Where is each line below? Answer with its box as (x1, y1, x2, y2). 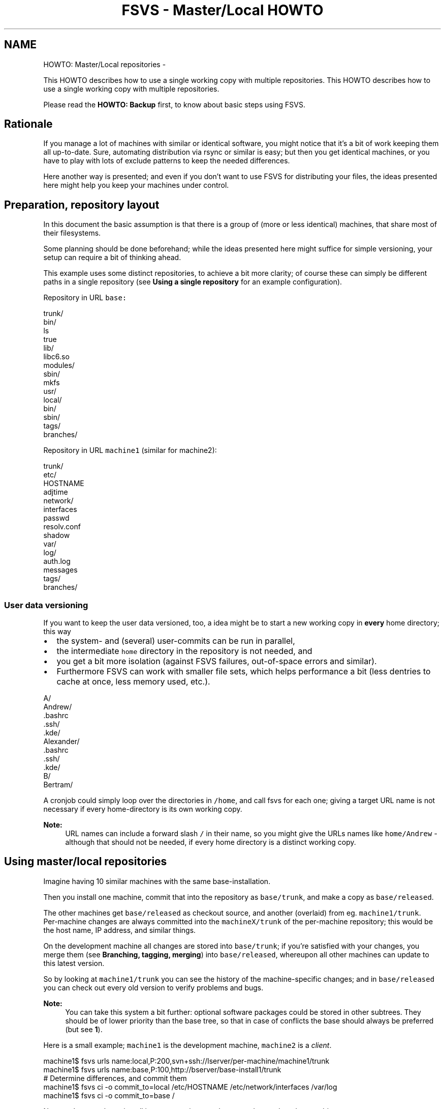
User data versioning (4, 600, 88, 610)
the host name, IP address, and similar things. (43, 925, 196, 934)
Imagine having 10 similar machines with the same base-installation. (43, 876, 271, 886)
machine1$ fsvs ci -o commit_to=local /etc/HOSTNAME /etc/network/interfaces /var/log (43, 1082, 337, 1091)
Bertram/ (43, 780, 73, 789)
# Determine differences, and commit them (43, 1073, 187, 1083)
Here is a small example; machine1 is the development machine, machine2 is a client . (43, 1040, 332, 1049)
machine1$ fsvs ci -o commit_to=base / (43, 1091, 175, 1100)
